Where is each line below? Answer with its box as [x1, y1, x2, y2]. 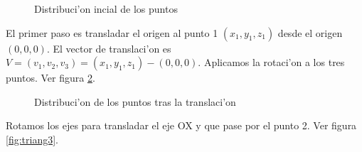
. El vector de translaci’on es [46, 40, 171, 55]
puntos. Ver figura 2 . [6, 70, 95, 85]
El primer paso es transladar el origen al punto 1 [6, 25, 218, 40]
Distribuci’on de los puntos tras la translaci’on [34, 94, 236, 109]
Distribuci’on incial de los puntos [34, 1, 178, 16]
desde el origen [277, 25, 343, 40]
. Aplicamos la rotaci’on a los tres [198, 55, 345, 70]
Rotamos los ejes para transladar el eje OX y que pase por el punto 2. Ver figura [6, 118, 357, 133]
